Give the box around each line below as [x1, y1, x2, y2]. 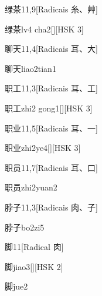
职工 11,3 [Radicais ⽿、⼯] [5, 82, 98, 94]
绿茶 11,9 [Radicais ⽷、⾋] [5, 3, 98, 15]
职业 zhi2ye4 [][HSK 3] [5, 142, 81, 154]
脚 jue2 [5, 280, 28, 292]
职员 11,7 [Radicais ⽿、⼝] [5, 161, 98, 173]
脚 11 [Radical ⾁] [5, 241, 64, 253]
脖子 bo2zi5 [5, 221, 45, 233]
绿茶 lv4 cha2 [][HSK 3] [5, 22, 84, 35]
